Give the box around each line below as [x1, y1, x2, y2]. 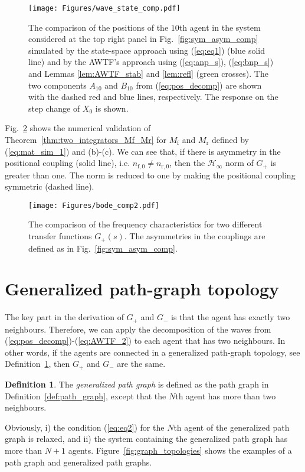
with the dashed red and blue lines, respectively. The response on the [28, 90, 278, 103]
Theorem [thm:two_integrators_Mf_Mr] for [5, 134, 167, 145]
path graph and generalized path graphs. [5, 455, 152, 468]
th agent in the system [179, 21, 261, 33]
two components [28, 79, 87, 91]
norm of [225, 157, 254, 169]
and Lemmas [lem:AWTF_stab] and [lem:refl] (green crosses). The [28, 67, 268, 80]
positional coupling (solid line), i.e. [5, 157, 130, 169]
